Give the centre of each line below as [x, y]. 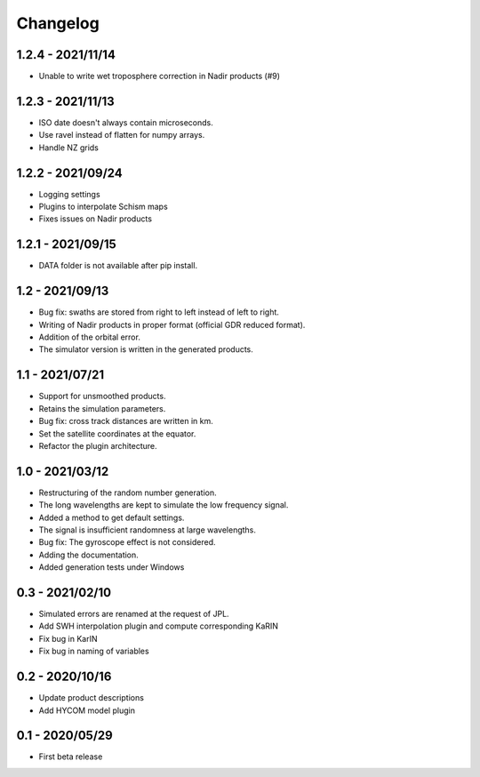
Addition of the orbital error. [90, 337]
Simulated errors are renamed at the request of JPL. [134, 614]
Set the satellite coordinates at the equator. [117, 433]
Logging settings [70, 194]
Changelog [58, 23]
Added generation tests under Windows [112, 567]
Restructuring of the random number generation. [128, 493]
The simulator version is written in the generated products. [146, 349]
